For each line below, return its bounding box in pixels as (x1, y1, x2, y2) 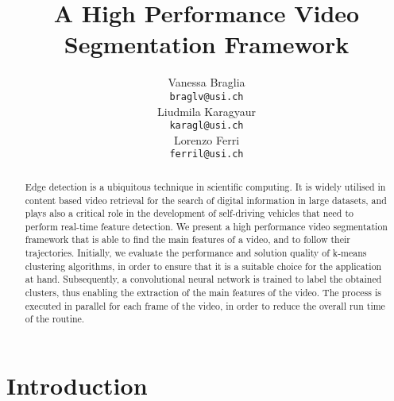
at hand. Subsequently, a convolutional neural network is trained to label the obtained (25, 272, 382, 286)
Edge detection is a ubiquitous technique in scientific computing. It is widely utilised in (25, 179, 386, 193)
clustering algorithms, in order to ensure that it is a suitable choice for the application (25, 259, 382, 272)
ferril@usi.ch (169, 148, 244, 160)
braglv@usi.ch (169, 91, 244, 102)
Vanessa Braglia (168, 74, 245, 91)
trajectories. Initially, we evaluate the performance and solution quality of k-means (25, 246, 367, 260)
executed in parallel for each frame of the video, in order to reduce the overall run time (25, 299, 385, 312)
